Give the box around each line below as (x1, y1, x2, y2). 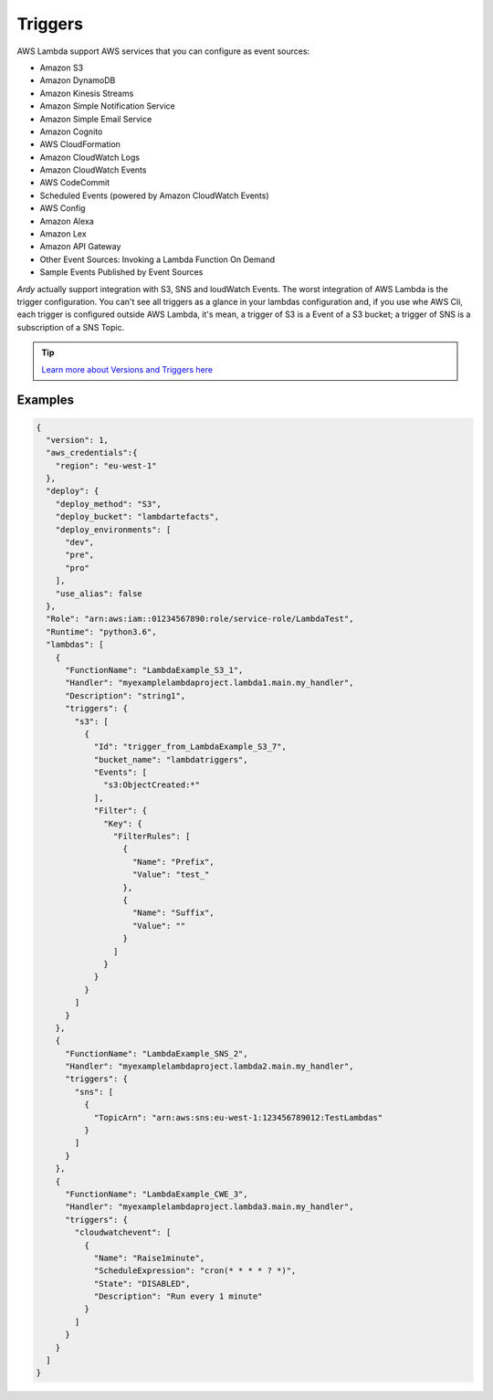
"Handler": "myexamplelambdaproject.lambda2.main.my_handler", (65, 1061, 354, 1072)
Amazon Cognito (39, 126, 103, 137)
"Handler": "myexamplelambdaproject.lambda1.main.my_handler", (65, 678, 354, 689)
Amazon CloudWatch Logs (39, 152, 141, 163)
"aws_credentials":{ (46, 447, 138, 458)
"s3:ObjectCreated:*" (103, 780, 201, 790)
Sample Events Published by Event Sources (39, 267, 204, 278)
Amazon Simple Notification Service (39, 100, 175, 111)
